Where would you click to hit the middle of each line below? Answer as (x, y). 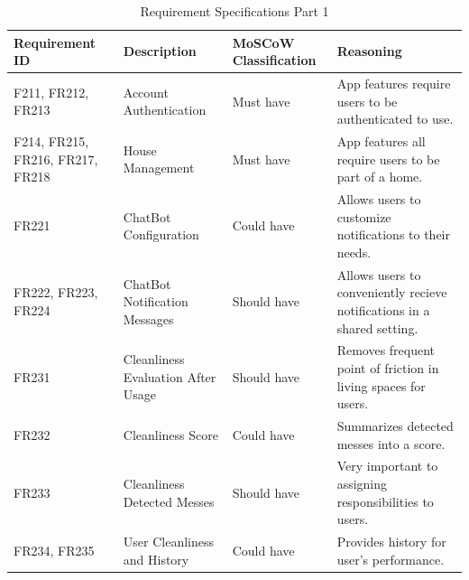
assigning (362, 483)
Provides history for (391, 542)
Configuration (161, 234)
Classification (274, 60)
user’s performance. (391, 559)
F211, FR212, (51, 92)
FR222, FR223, (56, 292)
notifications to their (393, 234)
